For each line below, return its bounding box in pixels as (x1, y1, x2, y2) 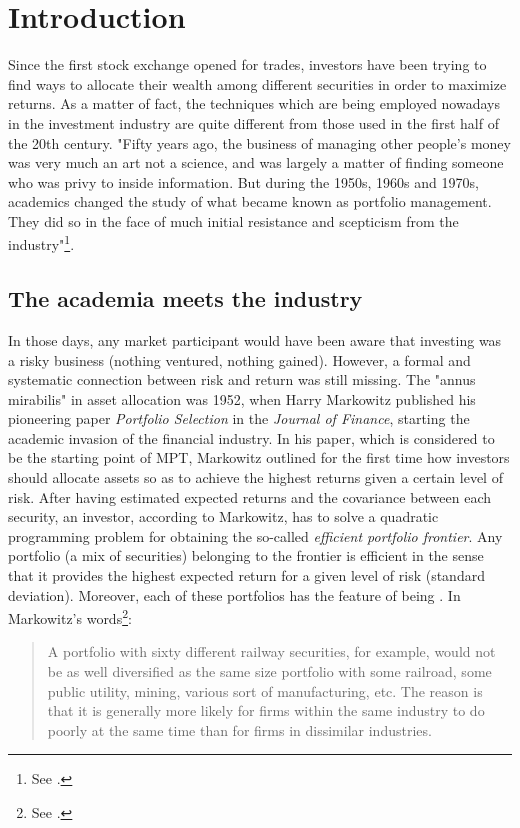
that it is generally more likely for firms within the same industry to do (47, 700, 485, 721)
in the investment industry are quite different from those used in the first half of (8, 112, 499, 133)
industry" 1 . (8, 231, 75, 255)
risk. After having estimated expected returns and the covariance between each (8, 486, 491, 507)
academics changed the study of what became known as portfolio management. (8, 191, 492, 212)
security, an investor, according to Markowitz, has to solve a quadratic (8, 506, 439, 527)
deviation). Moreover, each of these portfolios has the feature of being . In (8, 584, 461, 605)
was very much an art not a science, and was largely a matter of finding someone (8, 152, 504, 173)
